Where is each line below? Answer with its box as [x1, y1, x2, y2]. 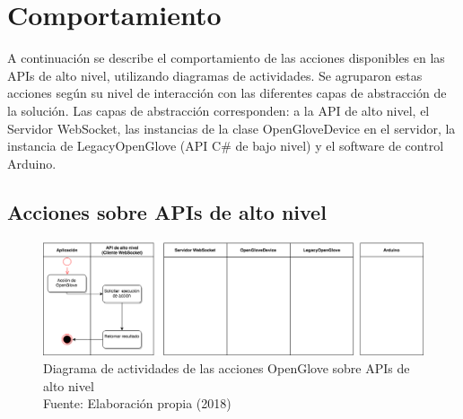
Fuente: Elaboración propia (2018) [43, 394, 231, 413]
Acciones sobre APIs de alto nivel [7, 197, 327, 225]
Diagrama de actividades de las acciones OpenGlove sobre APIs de [43, 359, 410, 378]
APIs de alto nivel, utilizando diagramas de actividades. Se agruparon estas [7, 65, 423, 84]
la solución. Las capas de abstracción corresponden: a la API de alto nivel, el [7, 100, 430, 119]
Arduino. [7, 153, 57, 172]
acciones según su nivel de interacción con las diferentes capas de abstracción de [7, 83, 447, 102]
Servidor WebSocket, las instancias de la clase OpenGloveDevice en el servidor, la [7, 118, 456, 137]
